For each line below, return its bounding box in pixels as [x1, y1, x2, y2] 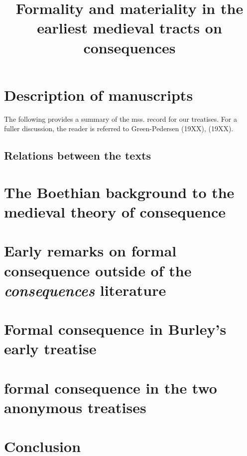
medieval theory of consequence [4, 202, 226, 222]
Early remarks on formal [4, 240, 177, 261]
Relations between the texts [4, 148, 151, 163]
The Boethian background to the [4, 182, 235, 202]
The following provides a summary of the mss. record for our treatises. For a [4, 113, 238, 124]
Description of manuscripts [4, 84, 193, 105]
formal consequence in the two [4, 377, 217, 398]
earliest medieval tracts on [37, 17, 222, 38]
